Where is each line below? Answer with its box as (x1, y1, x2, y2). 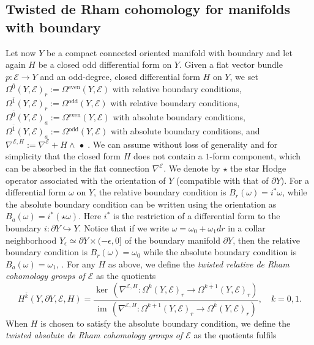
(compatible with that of (176, 173, 269, 186)
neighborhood (6, 233, 57, 246)
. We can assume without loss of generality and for (88, 137, 278, 150)
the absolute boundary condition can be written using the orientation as (6, 197, 277, 210)
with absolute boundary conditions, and (110, 125, 260, 137)
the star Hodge (230, 162, 286, 174)
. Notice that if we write (78, 221, 169, 234)
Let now (6, 46, 36, 59)
